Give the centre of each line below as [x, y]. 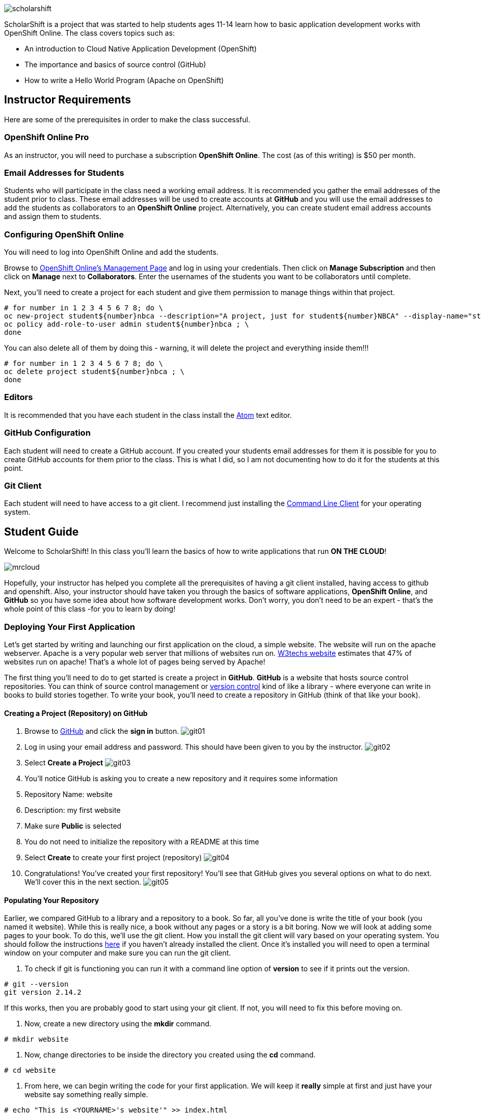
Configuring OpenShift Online [64, 234]
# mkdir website [36, 1039]
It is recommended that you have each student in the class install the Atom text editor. [148, 415]
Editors [19, 397]
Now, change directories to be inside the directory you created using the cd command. [170, 1055]
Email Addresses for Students [64, 173]
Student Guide [42, 532]
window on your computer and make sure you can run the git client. [118, 953]
